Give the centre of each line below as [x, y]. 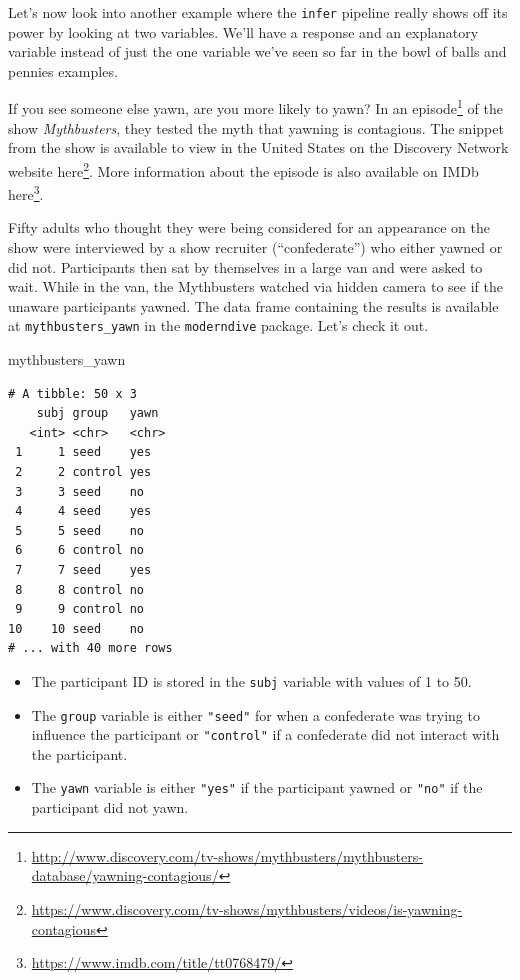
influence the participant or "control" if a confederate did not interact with [265, 734]
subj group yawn [97, 413]
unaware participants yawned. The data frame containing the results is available [253, 305]
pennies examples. [63, 70]
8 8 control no [80, 589]
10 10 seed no [76, 628]
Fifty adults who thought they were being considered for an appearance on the [249, 227]
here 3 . [26, 192]
